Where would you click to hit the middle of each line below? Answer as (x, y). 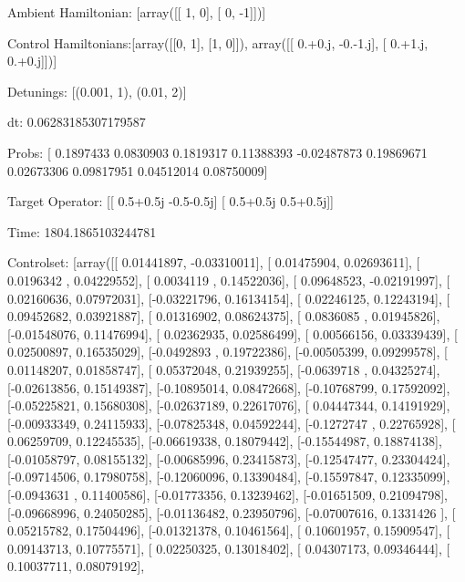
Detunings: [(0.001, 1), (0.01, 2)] (97, 91)
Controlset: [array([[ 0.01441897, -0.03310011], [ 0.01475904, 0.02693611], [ (214, 262)
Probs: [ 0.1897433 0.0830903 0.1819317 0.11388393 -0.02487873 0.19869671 (217, 152)
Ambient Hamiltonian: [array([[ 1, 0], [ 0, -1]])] (137, 12)
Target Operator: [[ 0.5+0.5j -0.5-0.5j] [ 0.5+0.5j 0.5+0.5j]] (170, 201)
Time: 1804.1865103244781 (82, 231)
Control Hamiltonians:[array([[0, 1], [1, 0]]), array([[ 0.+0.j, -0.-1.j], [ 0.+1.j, (218, 42)
